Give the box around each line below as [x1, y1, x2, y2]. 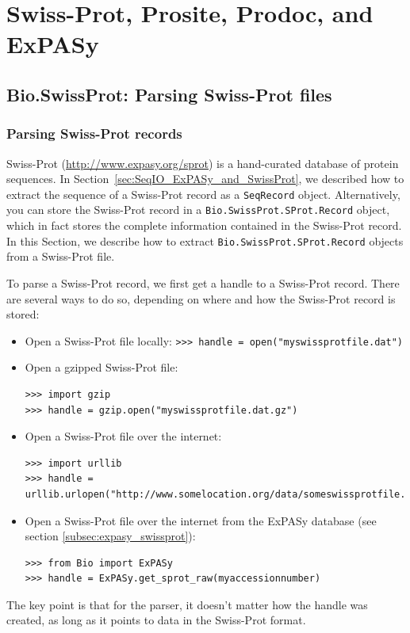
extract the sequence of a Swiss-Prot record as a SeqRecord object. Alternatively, [6, 185, 400, 202]
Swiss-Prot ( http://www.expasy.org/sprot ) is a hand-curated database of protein [6, 154, 399, 171]
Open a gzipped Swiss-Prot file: [25, 359, 178, 376]
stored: [6, 306, 40, 322]
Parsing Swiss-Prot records [6, 124, 182, 143]
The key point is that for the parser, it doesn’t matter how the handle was [6, 596, 368, 612]
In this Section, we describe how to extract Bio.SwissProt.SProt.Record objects [6, 232, 404, 249]
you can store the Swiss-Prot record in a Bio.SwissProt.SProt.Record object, [6, 201, 390, 218]
